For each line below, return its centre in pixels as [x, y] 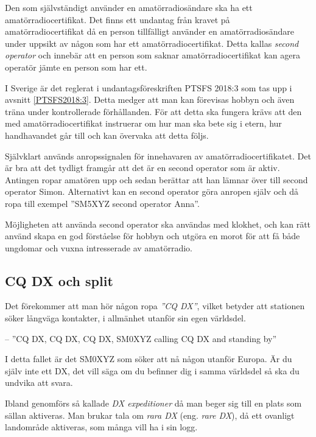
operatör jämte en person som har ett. [76, 67]
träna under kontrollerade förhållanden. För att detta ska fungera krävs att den [153, 111]
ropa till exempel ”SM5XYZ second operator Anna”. [102, 203]
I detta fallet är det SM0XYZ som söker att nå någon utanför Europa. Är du [149, 359]
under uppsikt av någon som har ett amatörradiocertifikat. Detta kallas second [152, 43]
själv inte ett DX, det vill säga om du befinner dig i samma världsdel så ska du [152, 370]
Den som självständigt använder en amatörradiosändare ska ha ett [129, 7]
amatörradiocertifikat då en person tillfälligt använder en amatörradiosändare [149, 31]
